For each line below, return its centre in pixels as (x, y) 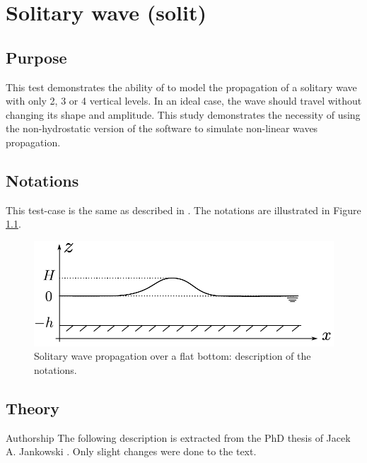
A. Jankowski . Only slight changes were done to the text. (131, 451)
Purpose (36, 57)
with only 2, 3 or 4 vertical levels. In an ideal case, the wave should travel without (184, 101)
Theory (33, 408)
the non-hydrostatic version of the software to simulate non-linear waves (162, 128)
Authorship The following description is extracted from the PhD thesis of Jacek (178, 437)
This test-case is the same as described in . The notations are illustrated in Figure (183, 210)
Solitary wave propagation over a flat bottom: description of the (173, 356)
